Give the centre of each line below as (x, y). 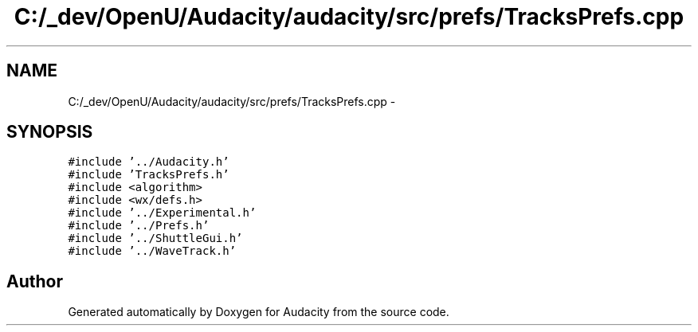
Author (35, 281)
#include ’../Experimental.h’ (162, 213)
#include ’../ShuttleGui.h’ (155, 238)
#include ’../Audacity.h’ (149, 162)
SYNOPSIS (50, 132)
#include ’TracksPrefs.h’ (149, 175)
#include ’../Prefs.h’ (139, 226)
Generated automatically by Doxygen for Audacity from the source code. (259, 312)
